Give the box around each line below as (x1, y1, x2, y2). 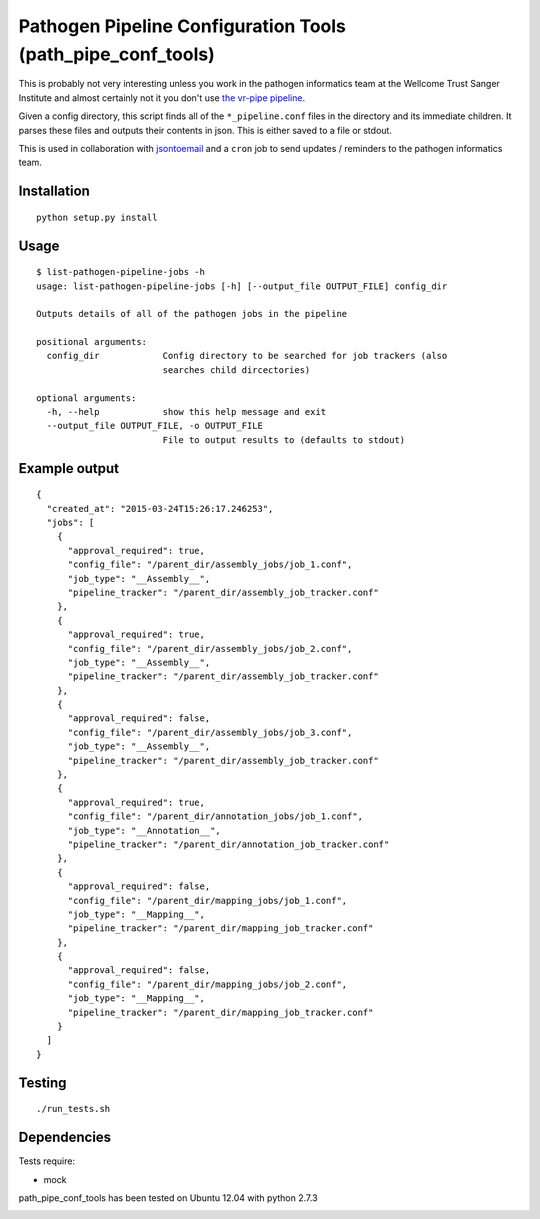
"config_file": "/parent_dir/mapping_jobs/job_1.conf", (67, 895, 348, 906)
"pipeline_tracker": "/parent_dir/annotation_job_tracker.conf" (67, 838, 390, 850)
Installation (18, 183, 90, 200)
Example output (18, 460, 120, 477)
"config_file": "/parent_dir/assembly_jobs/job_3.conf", (67, 726, 353, 738)
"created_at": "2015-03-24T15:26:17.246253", (46, 503, 274, 514)
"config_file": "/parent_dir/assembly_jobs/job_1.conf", (67, 559, 353, 570)
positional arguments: (36, 336, 148, 348)
